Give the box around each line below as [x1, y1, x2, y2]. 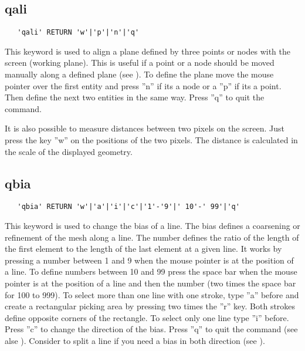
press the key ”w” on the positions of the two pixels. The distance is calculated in [5, 134, 298, 146]
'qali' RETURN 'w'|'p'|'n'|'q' [17, 28, 140, 37]
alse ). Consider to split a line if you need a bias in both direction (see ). [5, 335, 265, 346]
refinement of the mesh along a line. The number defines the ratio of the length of [5, 231, 299, 243]
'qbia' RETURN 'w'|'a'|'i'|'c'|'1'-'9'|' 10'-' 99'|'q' [17, 203, 240, 211]
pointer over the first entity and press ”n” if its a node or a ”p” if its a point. [5, 79, 282, 92]
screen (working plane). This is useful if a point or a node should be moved [5, 56, 274, 69]
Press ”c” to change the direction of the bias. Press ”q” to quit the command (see [5, 323, 298, 335]
